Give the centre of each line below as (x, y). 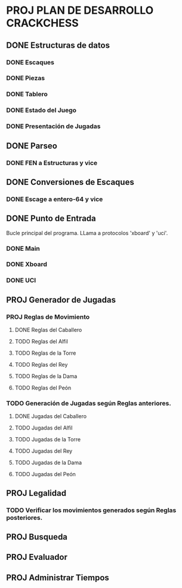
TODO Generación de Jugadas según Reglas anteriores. (89, 403)
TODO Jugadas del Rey (44, 451)
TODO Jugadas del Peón (45, 474)
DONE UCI (21, 281)
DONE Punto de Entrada (51, 219)
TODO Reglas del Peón (43, 388)
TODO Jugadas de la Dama (48, 463)
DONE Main (23, 248)
